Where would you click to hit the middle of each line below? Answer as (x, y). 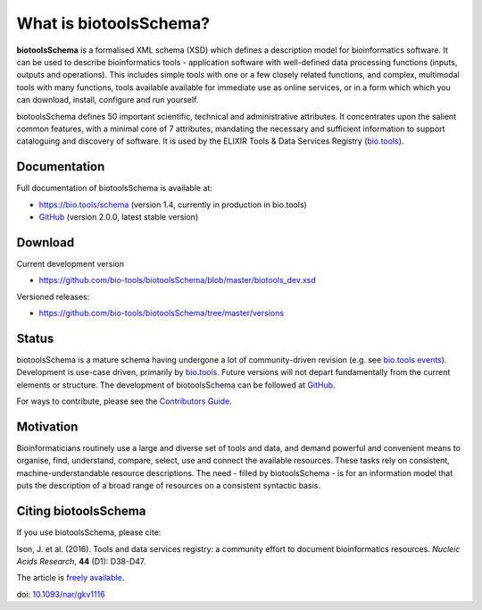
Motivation (47, 426)
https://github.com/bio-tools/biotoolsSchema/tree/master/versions (162, 313)
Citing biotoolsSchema (81, 511)
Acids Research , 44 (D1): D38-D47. (81, 561)
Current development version (71, 263)
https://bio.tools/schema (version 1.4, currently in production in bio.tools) (173, 205)
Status (35, 338)
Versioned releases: (53, 297)
